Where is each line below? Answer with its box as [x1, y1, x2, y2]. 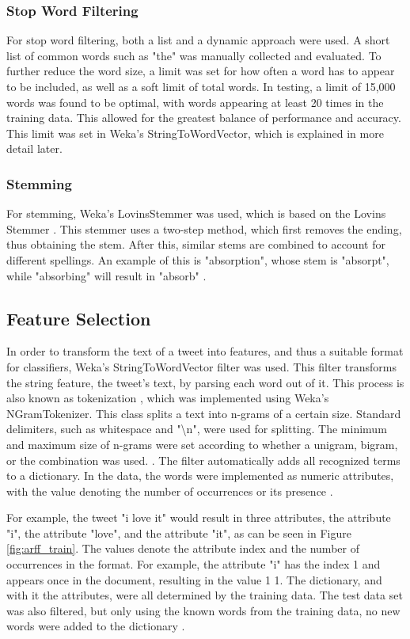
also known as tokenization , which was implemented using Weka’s [6, 390, 329, 406]
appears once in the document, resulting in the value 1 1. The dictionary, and [6, 571, 382, 588]
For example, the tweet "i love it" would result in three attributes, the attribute [6, 509, 391, 526]
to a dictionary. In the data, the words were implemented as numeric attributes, [6, 467, 394, 484]
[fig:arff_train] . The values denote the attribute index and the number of [6, 540, 359, 557]
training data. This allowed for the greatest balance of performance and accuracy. [6, 109, 401, 126]
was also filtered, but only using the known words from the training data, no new [6, 602, 401, 618]
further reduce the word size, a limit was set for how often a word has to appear [6, 63, 395, 79]
